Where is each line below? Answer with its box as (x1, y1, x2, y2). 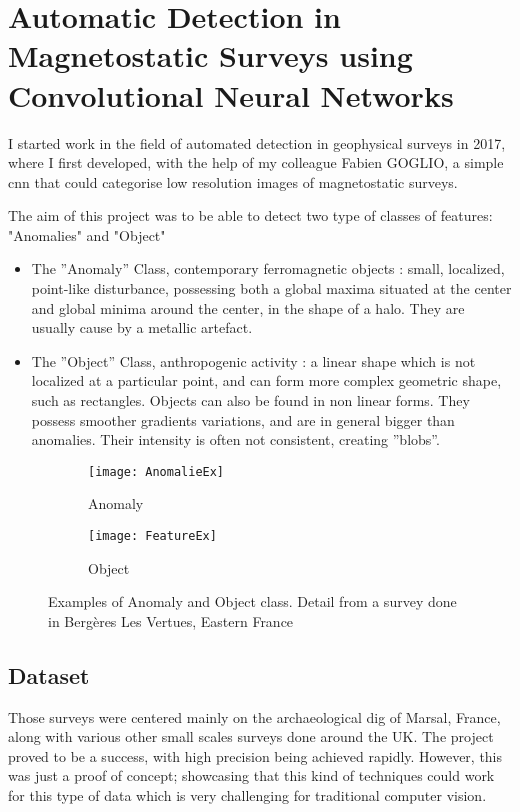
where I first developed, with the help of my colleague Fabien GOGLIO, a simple (8, 152, 504, 173)
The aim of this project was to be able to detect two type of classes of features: (8, 205, 493, 226)
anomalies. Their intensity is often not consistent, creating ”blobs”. (31, 429, 440, 450)
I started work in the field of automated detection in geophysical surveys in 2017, (8, 132, 506, 153)
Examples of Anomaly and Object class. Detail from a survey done (48, 591, 457, 612)
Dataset (8, 659, 90, 690)
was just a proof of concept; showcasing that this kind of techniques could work (8, 765, 495, 786)
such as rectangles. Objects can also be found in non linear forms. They (31, 390, 470, 411)
